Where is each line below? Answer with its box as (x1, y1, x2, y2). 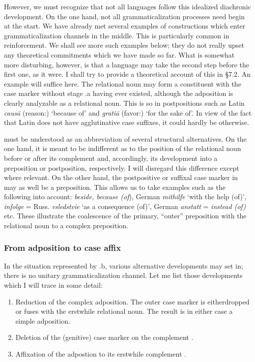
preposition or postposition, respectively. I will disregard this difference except (4, 162, 239, 173)
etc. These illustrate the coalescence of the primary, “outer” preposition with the (4, 211, 247, 221)
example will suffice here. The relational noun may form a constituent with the (4, 78, 241, 89)
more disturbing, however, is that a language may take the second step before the (4, 59, 249, 69)
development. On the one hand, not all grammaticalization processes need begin (4, 11, 245, 21)
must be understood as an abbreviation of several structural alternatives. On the (4, 133, 247, 144)
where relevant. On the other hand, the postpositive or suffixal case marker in (4, 172, 238, 182)
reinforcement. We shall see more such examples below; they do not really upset (4, 40, 244, 50)
